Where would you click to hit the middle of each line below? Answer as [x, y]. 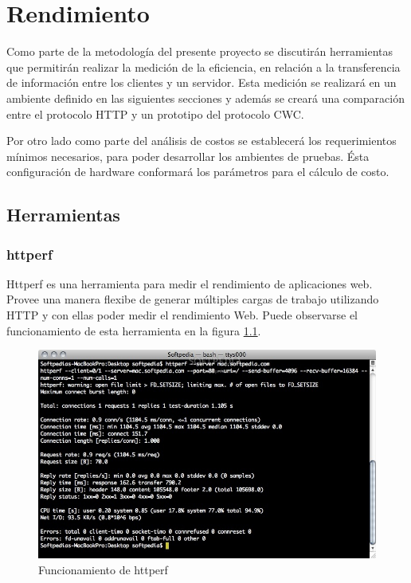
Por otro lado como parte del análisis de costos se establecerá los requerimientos [202, 141]
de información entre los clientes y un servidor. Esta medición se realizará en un [202, 82]
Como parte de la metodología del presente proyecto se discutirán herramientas [200, 51]
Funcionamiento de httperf [103, 569]
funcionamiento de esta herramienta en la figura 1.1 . [134, 330]
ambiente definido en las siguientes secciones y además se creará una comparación [205, 98]
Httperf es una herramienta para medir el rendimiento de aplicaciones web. [190, 283]
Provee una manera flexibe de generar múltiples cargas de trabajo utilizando [193, 299]
